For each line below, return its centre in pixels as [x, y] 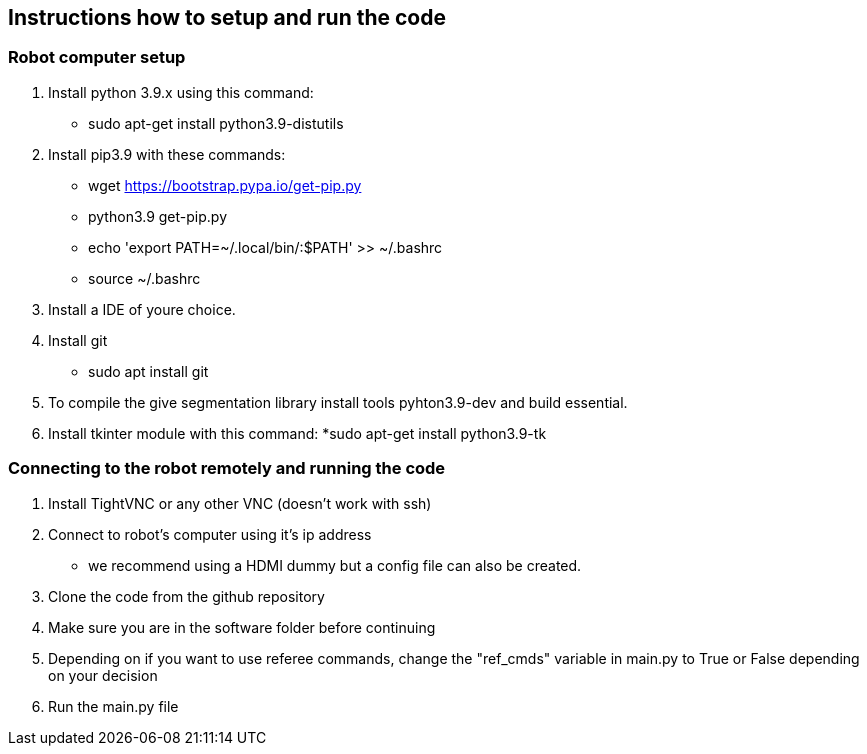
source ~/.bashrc [144, 278]
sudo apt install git [148, 371]
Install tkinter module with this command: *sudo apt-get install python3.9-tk [297, 433]
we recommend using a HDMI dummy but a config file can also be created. [335, 565]
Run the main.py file [113, 706]
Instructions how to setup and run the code [227, 17]
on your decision [103, 675]
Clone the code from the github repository [186, 596]
